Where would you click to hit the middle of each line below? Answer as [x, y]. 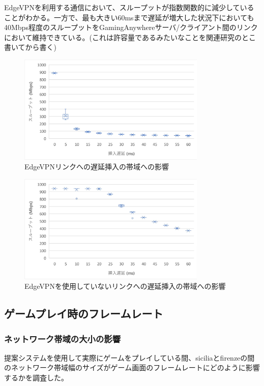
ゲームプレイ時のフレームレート [84, 314]
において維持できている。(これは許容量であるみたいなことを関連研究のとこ [130, 37]
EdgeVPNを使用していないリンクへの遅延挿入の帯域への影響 [125, 286]
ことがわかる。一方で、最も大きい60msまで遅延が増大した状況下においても [129, 17]
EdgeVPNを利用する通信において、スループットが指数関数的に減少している [129, 7]
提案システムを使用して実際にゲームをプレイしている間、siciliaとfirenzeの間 [129, 357]
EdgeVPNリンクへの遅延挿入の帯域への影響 [97, 167]
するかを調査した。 [36, 378]
